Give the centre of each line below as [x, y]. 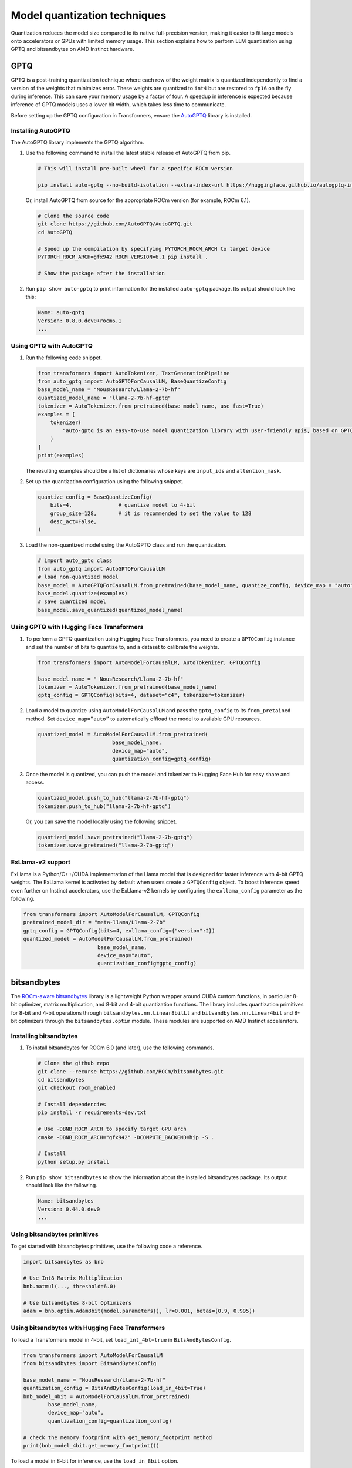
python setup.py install [74, 1162]
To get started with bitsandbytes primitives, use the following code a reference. [106, 1246]
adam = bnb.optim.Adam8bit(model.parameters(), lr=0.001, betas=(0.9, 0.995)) [139, 1311]
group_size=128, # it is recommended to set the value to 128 [151, 513]
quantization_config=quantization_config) [110, 1421]
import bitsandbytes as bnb [63, 1262]
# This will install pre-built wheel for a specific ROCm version [135, 169]
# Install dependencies [72, 1105]
